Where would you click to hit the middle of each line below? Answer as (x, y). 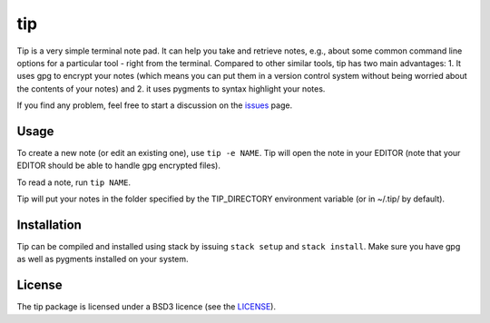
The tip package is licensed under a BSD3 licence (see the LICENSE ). (147, 307)
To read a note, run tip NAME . (74, 182)
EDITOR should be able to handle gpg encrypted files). (119, 166)
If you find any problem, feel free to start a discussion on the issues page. (155, 105)
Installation (49, 225)
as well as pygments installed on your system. (103, 259)
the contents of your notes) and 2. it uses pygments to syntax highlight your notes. (171, 88)
